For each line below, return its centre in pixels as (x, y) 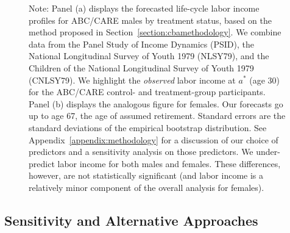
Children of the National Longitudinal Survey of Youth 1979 (141, 67)
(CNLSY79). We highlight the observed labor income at (132, 80)
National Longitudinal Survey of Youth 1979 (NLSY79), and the (149, 56)
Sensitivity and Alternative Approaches (131, 220)
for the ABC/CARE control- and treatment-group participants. (147, 92)
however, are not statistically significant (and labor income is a (146, 175)
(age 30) (265, 80)
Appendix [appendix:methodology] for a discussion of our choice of (154, 139)
